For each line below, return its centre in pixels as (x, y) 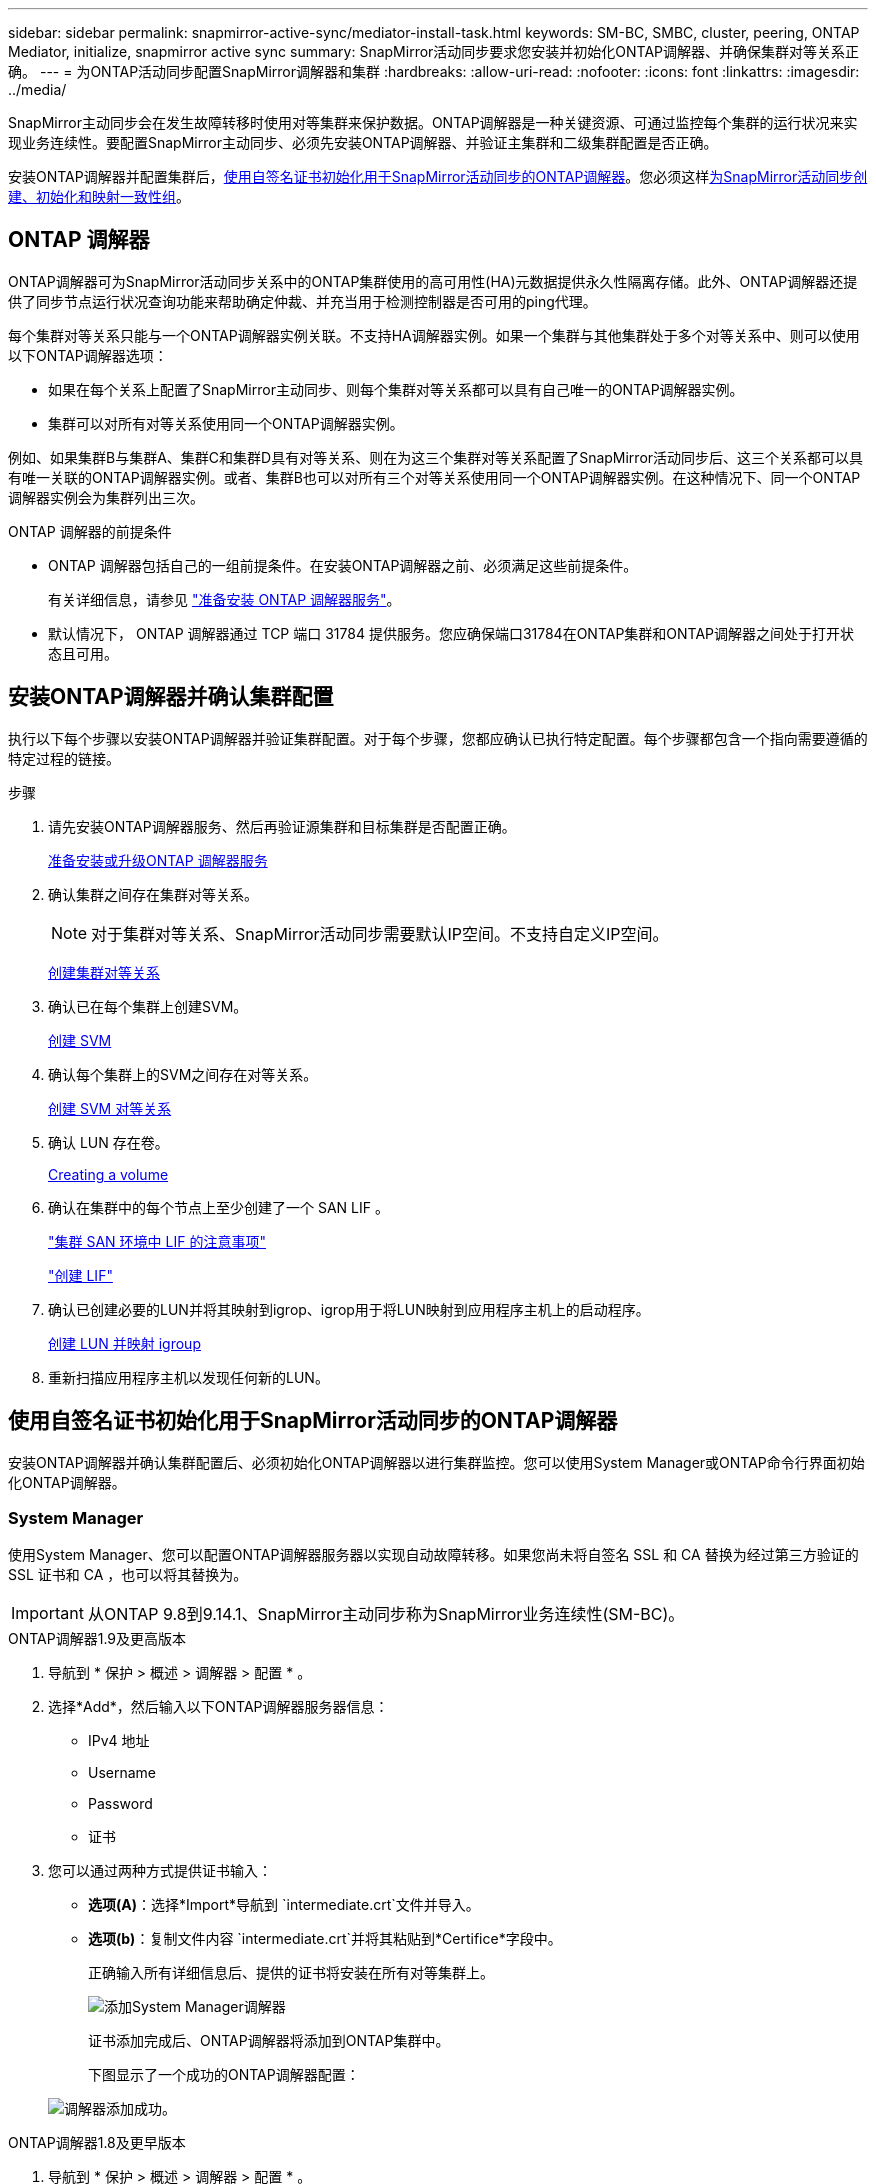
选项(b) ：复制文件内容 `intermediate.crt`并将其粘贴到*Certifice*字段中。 (325, 1939)
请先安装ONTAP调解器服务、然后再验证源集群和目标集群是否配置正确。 (282, 826)
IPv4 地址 (119, 1741)
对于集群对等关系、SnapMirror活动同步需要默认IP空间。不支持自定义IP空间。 (380, 933)
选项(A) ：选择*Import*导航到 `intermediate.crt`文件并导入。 (284, 1905)
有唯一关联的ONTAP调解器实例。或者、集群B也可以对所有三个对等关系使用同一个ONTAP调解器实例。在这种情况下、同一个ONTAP (434, 477)
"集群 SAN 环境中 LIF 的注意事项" (157, 1241)
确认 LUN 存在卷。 (108, 1142)
